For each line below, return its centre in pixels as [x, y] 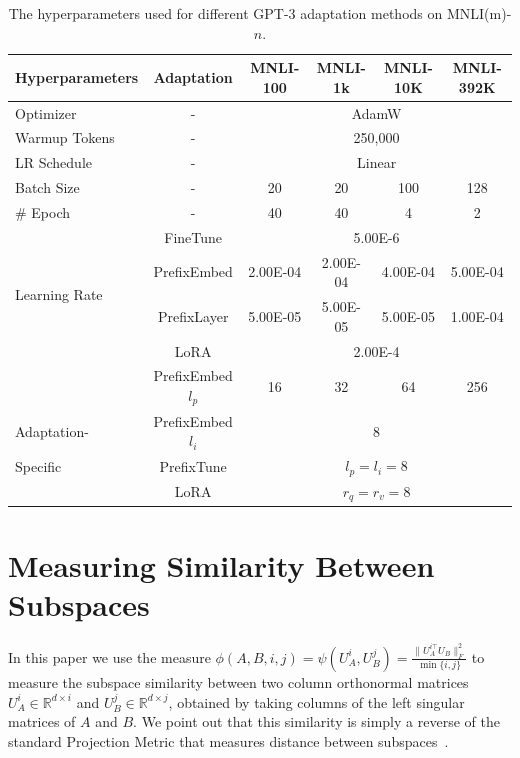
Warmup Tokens [65, 137]
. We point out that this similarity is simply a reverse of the [316, 721]
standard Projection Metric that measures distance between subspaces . [228, 740]
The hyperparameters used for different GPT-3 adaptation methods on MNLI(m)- [260, 13]
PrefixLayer [193, 315]
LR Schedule [53, 162]
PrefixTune [193, 465]
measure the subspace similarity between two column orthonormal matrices [238, 681]
